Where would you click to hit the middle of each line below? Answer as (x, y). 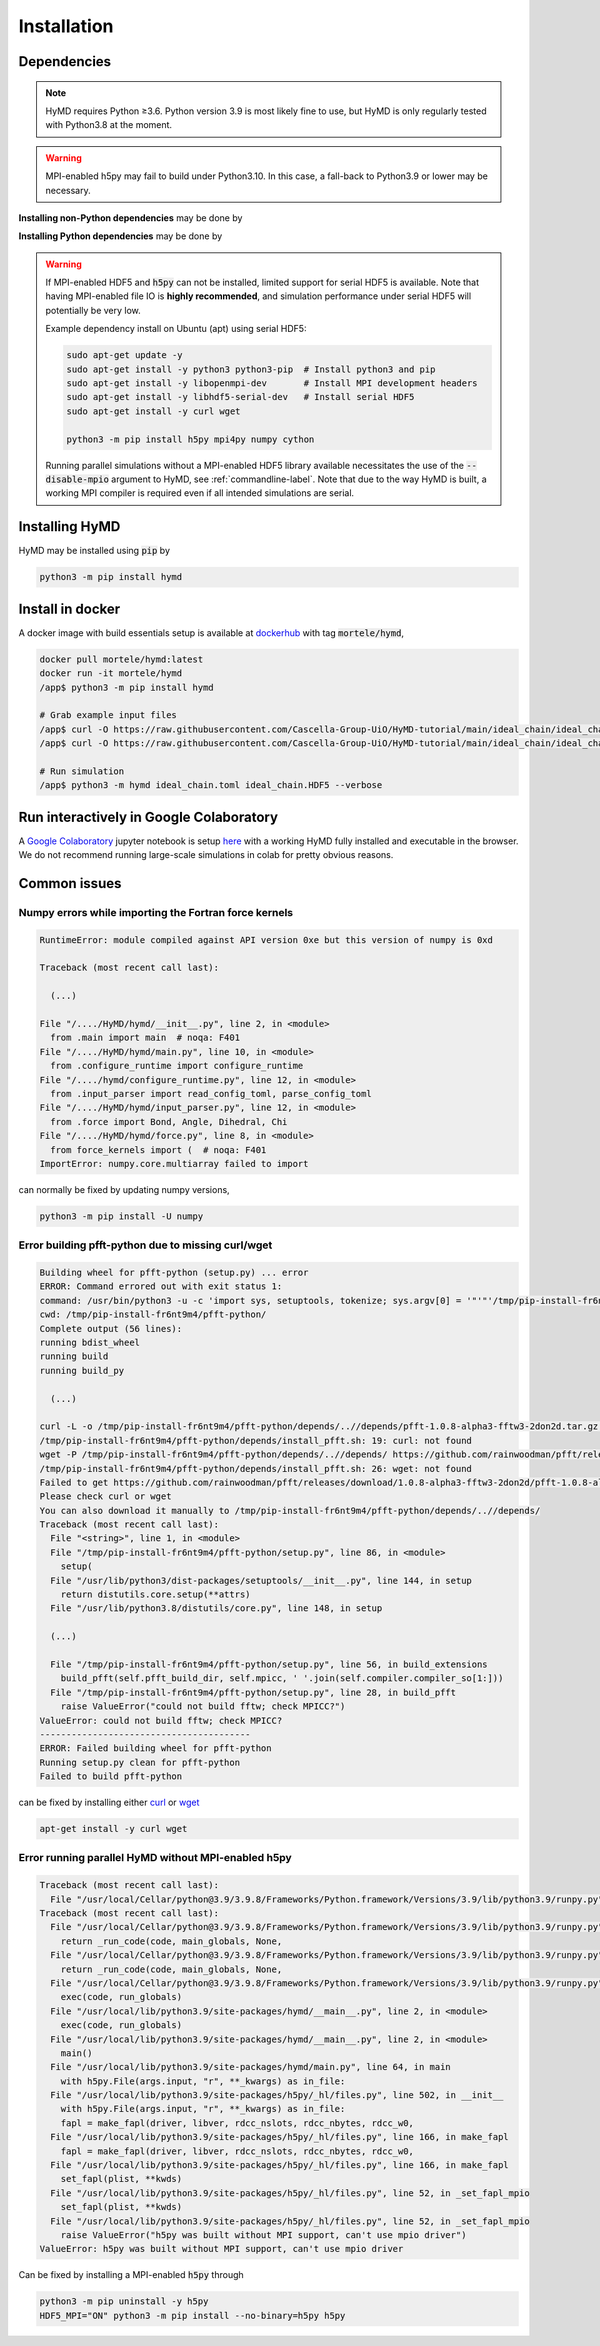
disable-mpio (77, 479)
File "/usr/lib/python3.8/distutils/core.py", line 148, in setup (216, 1608)
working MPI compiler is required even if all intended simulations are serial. (200, 493)
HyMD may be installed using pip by (94, 551)
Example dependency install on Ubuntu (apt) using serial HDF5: (176, 329)
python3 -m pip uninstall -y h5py (124, 2301)
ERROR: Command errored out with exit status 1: (161, 1286)
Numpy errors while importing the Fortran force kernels (156, 912)
